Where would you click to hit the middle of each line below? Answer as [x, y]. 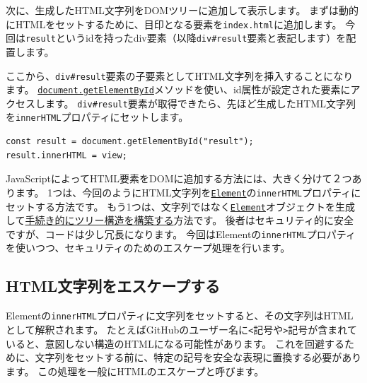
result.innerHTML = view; [66, 155]
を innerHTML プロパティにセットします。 [97, 117]
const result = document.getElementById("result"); [130, 142]
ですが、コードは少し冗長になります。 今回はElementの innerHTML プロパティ [181, 234]
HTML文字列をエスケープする [113, 286]
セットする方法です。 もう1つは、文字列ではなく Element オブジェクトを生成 [180, 206]
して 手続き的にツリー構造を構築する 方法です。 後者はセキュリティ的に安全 [180, 220]
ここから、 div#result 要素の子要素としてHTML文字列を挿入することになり [180, 75]
